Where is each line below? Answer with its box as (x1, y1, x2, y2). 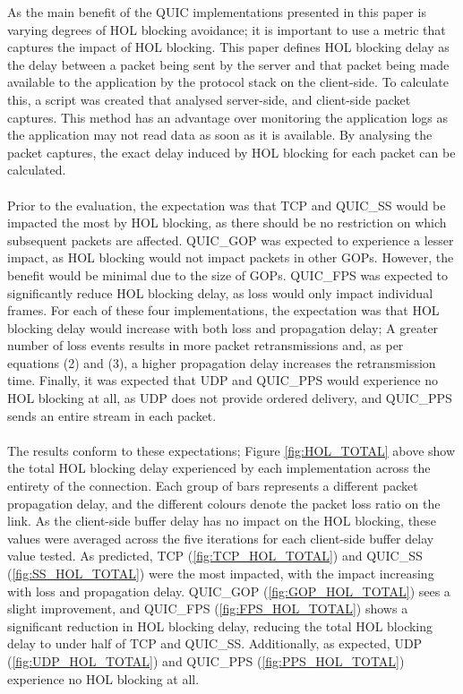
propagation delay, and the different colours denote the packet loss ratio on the (7, 493, 441, 512)
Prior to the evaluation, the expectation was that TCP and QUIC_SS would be (7, 195, 446, 214)
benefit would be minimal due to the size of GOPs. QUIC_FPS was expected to (7, 265, 449, 284)
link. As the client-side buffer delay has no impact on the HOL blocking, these (7, 511, 436, 530)
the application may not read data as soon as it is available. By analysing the (7, 125, 433, 144)
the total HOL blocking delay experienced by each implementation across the (7, 458, 431, 477)
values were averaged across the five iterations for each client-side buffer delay (7, 528, 434, 547)
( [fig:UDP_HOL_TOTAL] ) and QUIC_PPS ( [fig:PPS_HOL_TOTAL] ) (7, 651, 405, 670)
